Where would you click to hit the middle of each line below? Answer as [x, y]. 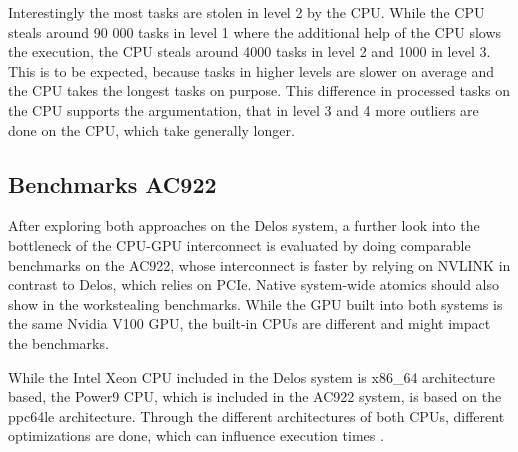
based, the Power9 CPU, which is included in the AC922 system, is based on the [255, 396]
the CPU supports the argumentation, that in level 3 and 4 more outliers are [243, 109]
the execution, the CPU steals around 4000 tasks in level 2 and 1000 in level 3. [249, 51]
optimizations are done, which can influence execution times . [196, 435]
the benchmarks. [58, 342]
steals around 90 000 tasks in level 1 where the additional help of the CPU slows [255, 31]
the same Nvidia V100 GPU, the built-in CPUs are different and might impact [249, 323]
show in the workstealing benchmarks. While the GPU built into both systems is [255, 303]
